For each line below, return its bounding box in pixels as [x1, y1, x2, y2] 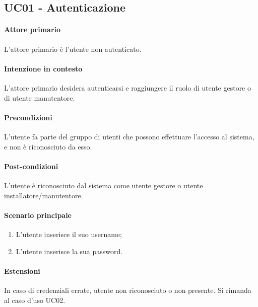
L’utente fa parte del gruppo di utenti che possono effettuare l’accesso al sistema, [4, 131, 254, 141]
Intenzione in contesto [4, 63, 83, 73]
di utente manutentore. [4, 92, 75, 103]
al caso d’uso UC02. [4, 294, 66, 305]
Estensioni [4, 265, 40, 276]
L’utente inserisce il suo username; [16, 228, 122, 239]
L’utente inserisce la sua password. [16, 246, 123, 256]
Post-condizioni [4, 161, 58, 171]
